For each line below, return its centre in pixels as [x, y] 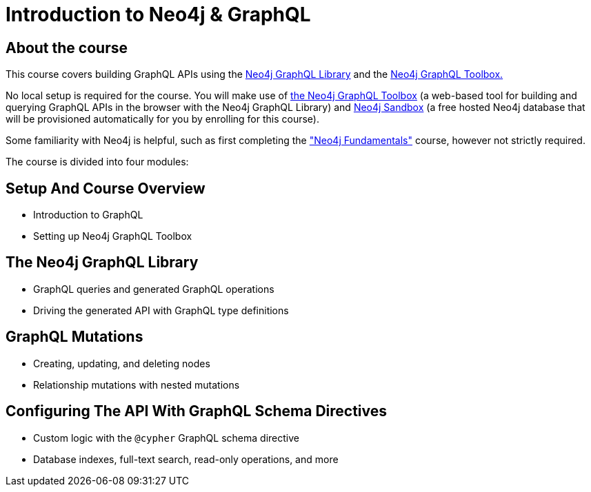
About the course [67, 48]
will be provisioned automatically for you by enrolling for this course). [163, 119]
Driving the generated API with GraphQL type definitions [161, 310]
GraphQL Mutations [74, 337]
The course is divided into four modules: [97, 162]
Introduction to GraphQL [88, 215]
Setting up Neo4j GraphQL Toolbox [113, 236]
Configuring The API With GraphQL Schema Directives [197, 411]
